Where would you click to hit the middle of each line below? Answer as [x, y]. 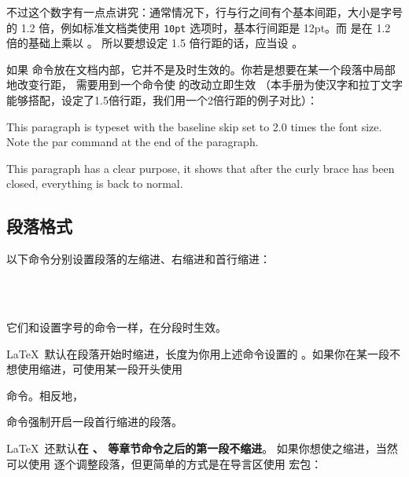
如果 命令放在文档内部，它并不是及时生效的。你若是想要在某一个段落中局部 [201, 69]
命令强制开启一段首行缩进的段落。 [94, 422]
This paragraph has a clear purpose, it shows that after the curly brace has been [201, 168]
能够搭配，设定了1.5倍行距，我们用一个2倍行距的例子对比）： [162, 100]
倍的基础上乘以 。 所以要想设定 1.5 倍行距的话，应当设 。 [155, 43]
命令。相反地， [45, 395]
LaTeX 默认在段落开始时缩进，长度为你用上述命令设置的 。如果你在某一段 [198, 353]
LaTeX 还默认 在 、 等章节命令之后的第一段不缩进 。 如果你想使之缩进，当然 [202, 448]
